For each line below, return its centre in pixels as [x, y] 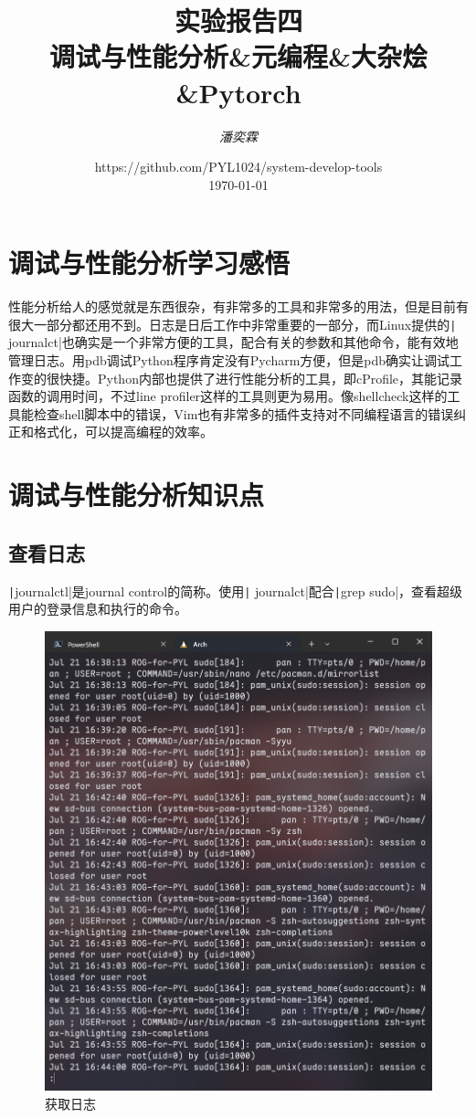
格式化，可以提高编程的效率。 [123, 432]
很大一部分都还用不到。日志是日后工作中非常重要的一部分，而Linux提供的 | [233, 324]
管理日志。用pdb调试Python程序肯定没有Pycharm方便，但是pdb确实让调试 [229, 360]
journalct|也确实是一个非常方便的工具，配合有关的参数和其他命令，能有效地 [233, 342]
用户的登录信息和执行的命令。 [98, 609]
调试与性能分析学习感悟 [149, 263]
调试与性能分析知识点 [137, 495]
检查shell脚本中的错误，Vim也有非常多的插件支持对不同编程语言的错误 [243, 413]
